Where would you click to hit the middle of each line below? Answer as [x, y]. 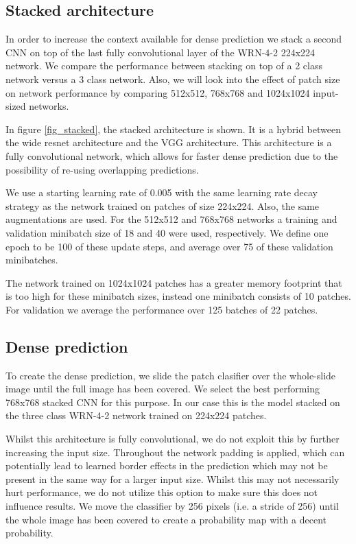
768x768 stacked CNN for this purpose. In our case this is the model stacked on [173, 402]
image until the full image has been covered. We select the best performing [163, 389]
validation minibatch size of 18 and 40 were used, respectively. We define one [167, 232]
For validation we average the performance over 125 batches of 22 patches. [162, 309]
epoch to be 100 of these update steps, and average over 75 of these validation [169, 246]
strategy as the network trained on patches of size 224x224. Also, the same [163, 205]
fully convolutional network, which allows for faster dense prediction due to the [172, 155]
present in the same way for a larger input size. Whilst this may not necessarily [173, 478]
